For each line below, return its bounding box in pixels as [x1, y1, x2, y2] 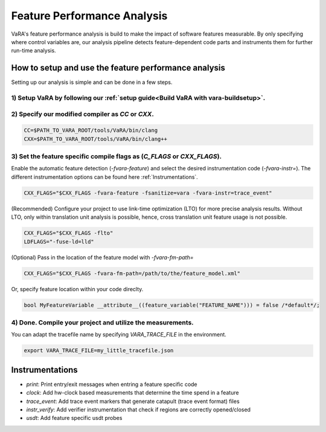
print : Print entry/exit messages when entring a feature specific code [26, 381, 197, 388]
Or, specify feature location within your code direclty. [11, 285, 144, 292]
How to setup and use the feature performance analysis [11, 63, 226, 73]
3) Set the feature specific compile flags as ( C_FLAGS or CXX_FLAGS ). [11, 152, 222, 161]
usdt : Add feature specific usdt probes [26, 414, 123, 422]
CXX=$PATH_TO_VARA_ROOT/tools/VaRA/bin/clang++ [24, 135, 167, 142]
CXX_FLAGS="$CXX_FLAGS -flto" [24, 230, 113, 237]
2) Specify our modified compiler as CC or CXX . [11, 109, 154, 118]
